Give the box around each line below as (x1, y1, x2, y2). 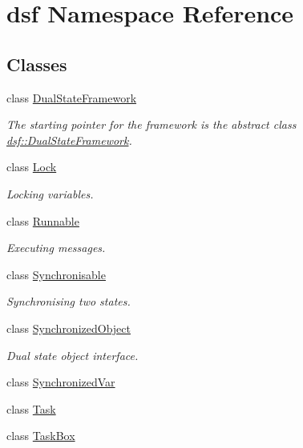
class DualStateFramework (6, 89, 137, 106)
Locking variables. (6, 185, 94, 202)
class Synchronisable (6, 266, 106, 282)
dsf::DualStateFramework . (6, 131, 132, 148)
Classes (6, 51, 67, 76)
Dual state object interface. (6, 346, 139, 363)
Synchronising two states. (6, 293, 131, 310)
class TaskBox (6, 427, 75, 444)
